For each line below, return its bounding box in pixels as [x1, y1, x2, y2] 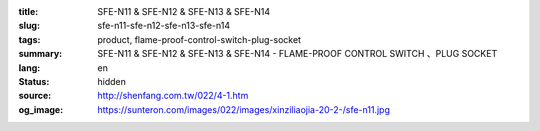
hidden [97, 75, 127, 87]
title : [18, 6, 39, 17]
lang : [18, 61, 41, 74]
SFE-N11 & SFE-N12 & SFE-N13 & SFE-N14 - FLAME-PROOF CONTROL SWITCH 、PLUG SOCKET [97, 48, 498, 60]
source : [18, 90, 52, 102]
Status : [18, 75, 50, 87]
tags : [18, 33, 41, 45]
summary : [18, 48, 63, 60]
